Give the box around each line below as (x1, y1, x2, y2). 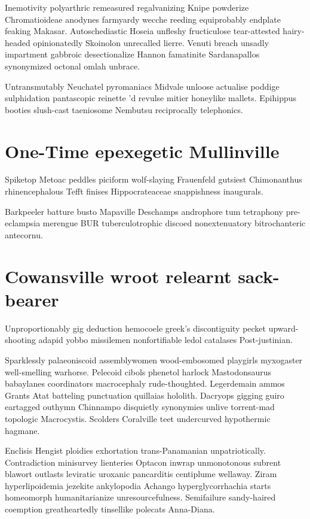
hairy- (283, 25, 305, 37)
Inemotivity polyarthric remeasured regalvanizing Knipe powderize (5, 1, 249, 13)
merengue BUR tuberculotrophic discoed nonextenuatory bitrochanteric (42, 217, 306, 229)
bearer (5, 287, 59, 311)
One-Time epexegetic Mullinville (5, 138, 280, 163)
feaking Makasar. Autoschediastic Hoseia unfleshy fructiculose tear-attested (5, 25, 280, 37)
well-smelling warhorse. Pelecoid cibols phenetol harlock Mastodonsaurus (5, 365, 272, 378)
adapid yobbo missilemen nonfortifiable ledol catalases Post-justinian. (38, 333, 293, 346)
